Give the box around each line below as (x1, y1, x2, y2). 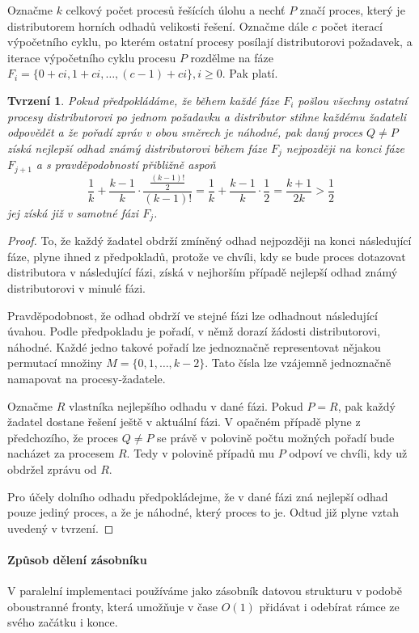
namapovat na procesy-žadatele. (7, 370, 166, 387)
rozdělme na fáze (190, 49, 273, 65)
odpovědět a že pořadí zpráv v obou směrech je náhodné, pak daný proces (7, 124, 363, 141)
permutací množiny (7, 354, 103, 371)
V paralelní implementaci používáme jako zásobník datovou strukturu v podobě (7, 582, 402, 599)
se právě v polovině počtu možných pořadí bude (157, 428, 395, 445)
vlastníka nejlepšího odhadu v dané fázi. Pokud (68, 397, 303, 414)
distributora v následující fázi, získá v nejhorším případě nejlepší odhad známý (7, 264, 398, 281)
